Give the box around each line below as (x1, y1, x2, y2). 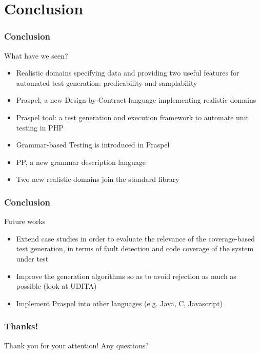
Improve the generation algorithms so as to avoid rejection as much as (16, 270, 236, 281)
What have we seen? (4, 50, 68, 61)
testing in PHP (16, 122, 64, 133)
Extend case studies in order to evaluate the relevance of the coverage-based (16, 233, 255, 244)
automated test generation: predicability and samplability (16, 77, 197, 88)
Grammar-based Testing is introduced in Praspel (16, 139, 170, 150)
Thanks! (4, 320, 38, 332)
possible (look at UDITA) (16, 281, 97, 291)
